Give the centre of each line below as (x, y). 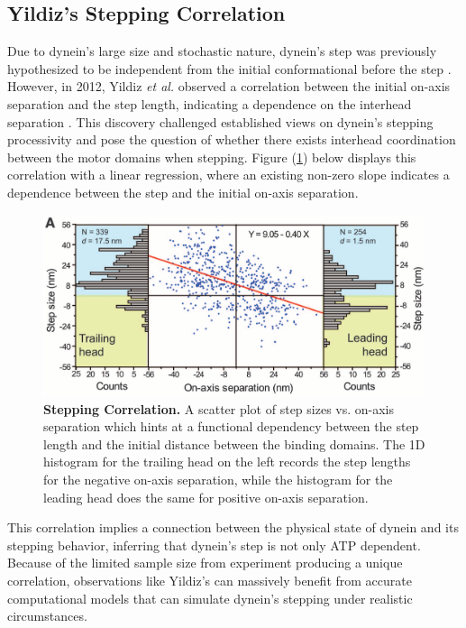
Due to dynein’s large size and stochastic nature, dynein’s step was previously (222, 51)
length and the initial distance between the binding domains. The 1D (234, 443)
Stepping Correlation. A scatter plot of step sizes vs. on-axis (219, 408)
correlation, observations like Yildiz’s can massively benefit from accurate (210, 580)
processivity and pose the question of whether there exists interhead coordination (232, 139)
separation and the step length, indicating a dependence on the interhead (210, 103)
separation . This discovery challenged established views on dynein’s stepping (220, 121)
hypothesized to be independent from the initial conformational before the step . (229, 68)
